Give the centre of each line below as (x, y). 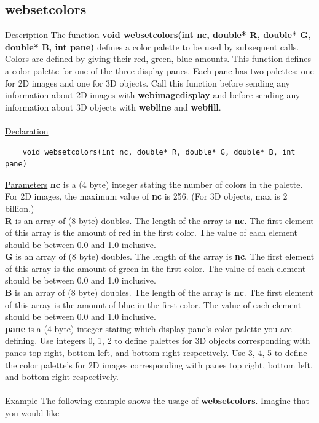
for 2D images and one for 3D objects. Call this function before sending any (148, 83)
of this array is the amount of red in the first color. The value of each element (151, 232)
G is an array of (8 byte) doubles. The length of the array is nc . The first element (160, 256)
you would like (32, 413)
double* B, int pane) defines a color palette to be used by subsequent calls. (152, 46)
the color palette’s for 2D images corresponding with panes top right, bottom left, (159, 364)
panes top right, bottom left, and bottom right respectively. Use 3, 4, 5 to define (156, 353)
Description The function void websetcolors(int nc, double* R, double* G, (158, 35)
